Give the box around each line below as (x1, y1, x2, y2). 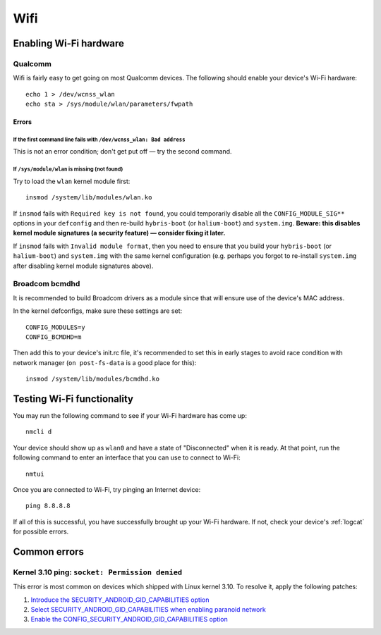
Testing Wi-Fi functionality (13, 393, 134, 405)
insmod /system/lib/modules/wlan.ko (25, 194, 152, 202)
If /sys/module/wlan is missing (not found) (13, 166, 123, 173)
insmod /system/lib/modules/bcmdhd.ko (25, 375, 160, 383)
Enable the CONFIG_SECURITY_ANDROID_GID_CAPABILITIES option (30, 615, 229, 624)
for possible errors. (13, 527, 69, 536)
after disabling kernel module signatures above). (13, 261, 154, 270)
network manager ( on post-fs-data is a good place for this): (13, 358, 197, 366)
